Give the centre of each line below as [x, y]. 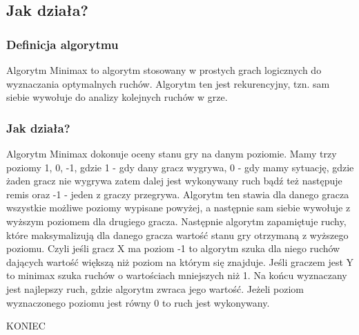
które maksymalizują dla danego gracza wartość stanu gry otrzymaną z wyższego [177, 234]
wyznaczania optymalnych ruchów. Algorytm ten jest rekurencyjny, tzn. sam [168, 83]
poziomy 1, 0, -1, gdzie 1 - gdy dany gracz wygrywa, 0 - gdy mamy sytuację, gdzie [180, 167]
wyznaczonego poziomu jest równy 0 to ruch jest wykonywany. [138, 302]
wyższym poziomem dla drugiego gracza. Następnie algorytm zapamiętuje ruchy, [176, 221]
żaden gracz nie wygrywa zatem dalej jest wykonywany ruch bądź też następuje [174, 181]
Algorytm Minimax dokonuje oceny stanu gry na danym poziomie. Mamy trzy [172, 153]
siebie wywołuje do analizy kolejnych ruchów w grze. [117, 97]
